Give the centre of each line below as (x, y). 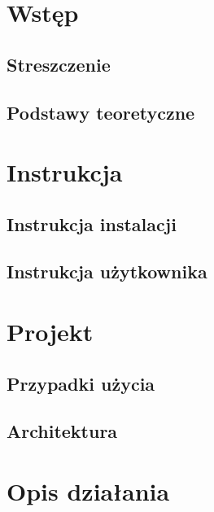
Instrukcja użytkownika (107, 271)
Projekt (50, 332)
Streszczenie (59, 64)
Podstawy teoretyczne (101, 112)
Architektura (62, 431)
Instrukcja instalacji (92, 223)
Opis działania (88, 491)
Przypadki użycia (81, 383)
